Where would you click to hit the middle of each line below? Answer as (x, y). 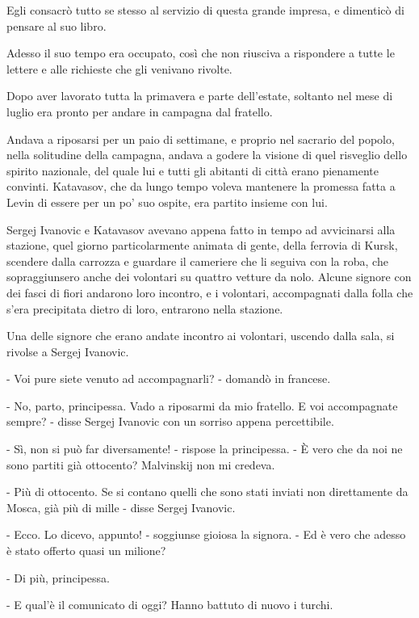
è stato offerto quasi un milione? (86, 551)
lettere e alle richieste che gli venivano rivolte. (119, 68)
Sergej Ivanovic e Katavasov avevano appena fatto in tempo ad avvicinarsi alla (201, 229)
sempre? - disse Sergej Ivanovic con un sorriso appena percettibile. (170, 421)
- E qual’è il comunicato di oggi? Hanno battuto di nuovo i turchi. (170, 605)
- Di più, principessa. (58, 577)
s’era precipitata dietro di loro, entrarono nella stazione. (145, 308)
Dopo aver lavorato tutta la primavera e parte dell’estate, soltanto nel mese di (200, 96)
